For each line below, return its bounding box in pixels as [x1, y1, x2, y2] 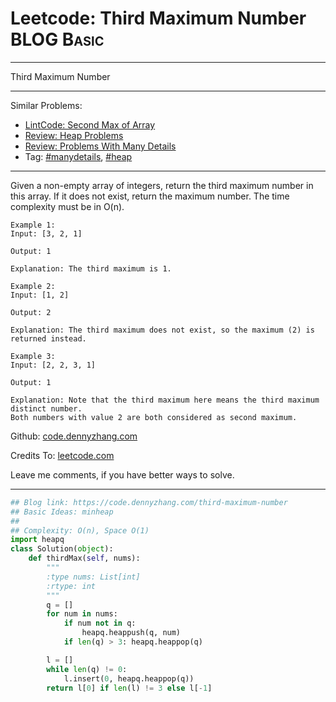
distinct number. [10, 403, 83, 414]
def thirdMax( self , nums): [28, 553, 141, 564]
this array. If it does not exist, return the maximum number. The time [10, 190, 290, 202]
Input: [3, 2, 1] [10, 228, 83, 239]
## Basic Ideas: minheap [10, 507, 114, 517]
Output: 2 [10, 307, 52, 317]
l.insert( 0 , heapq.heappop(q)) [63, 673, 195, 684]
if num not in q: [63, 618, 137, 629]
